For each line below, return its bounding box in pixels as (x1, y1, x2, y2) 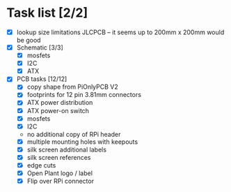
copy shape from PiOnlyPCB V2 (26, 82, 119, 91)
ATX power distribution (26, 98, 93, 107)
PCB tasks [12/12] (16, 75, 67, 83)
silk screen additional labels (26, 145, 107, 154)
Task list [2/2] (6, 5, 88, 21)
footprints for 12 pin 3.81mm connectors (26, 91, 142, 99)
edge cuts (26, 161, 56, 169)
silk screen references (26, 153, 91, 161)
